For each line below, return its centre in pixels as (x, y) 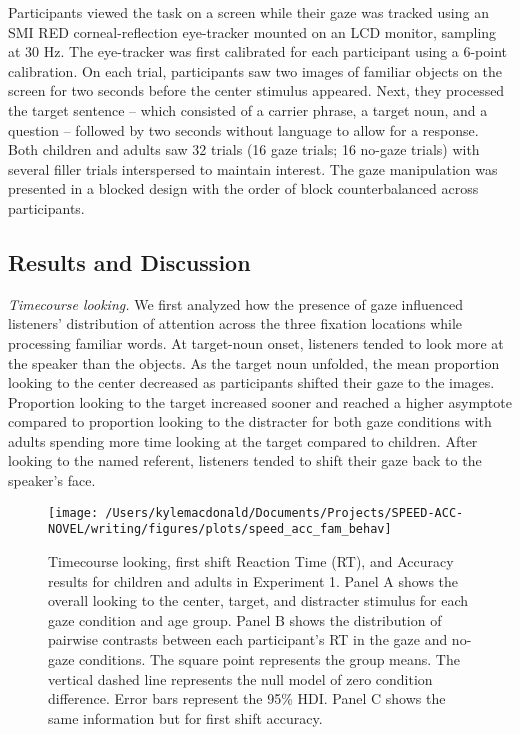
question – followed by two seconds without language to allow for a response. (243, 129)
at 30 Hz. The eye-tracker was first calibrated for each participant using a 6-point (257, 51)
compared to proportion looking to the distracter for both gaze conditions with (250, 421)
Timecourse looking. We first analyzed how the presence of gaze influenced (235, 303)
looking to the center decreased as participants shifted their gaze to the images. (251, 382)
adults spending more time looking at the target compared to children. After (243, 440)
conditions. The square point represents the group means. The (269, 658)
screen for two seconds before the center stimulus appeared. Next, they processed (256, 90)
